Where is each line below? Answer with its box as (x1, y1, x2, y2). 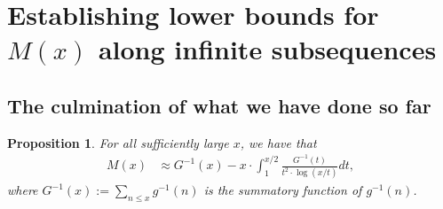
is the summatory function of (203, 181, 362, 199)
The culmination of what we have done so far (7, 91, 431, 119)
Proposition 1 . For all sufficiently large (7, 133, 229, 151)
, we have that (240, 133, 317, 151)
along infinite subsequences (98, 31, 437, 67)
